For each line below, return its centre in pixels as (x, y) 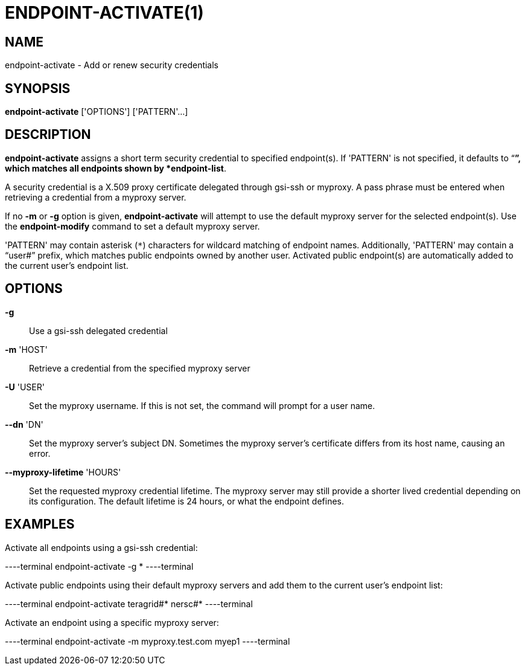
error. (40, 453)
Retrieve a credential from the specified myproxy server (140, 368)
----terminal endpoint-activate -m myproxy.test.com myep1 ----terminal (148, 641)
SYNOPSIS (38, 88)
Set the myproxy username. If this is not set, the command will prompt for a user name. (202, 405)
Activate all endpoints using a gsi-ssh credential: (101, 547)
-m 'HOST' (26, 349)
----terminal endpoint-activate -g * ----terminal (99, 566)
